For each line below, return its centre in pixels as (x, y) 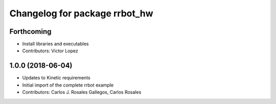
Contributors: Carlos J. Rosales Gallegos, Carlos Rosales (82, 92)
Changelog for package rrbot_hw (81, 13)
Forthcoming (30, 32)
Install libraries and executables (55, 44)
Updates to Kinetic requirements (56, 78)
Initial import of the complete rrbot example (68, 85)
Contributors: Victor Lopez (50, 51)
